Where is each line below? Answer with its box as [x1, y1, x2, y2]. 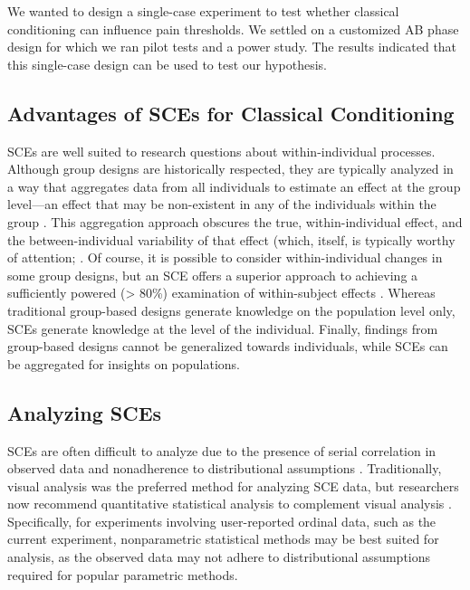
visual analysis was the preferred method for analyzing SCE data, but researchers [7, 476, 459, 495]
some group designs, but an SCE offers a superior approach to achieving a [7, 265, 418, 284]
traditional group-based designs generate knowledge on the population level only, [7, 300, 456, 319]
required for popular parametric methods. [7, 565, 238, 584]
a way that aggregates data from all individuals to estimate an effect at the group [7, 176, 461, 195]
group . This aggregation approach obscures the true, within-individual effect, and [7, 212, 463, 231]
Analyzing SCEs [7, 398, 162, 426]
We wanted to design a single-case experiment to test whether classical [7, 2, 399, 20]
